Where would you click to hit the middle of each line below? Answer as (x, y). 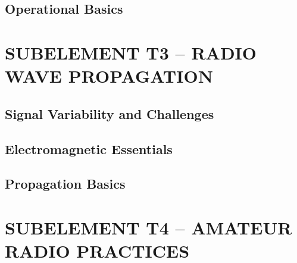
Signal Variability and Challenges (110, 113)
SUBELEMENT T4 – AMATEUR (148, 227)
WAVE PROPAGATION (109, 76)
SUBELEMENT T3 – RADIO (131, 52)
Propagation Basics (65, 184)
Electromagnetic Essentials (89, 148)
